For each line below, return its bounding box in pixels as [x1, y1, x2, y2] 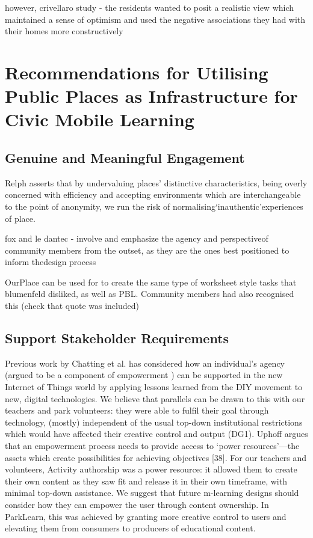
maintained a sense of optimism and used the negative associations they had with [5, 13, 306, 25]
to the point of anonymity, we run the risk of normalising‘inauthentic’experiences [5, 200, 303, 212]
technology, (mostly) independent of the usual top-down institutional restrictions [5, 415, 303, 428]
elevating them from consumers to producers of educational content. [5, 522, 256, 534]
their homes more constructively [5, 25, 123, 37]
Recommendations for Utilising [5, 60, 268, 84]
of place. [5, 212, 36, 224]
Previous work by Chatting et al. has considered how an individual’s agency [5, 356, 285, 369]
